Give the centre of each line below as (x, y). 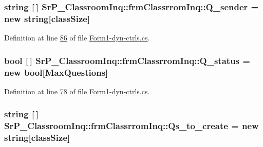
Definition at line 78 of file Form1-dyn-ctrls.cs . (77, 91)
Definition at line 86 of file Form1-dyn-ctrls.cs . (77, 38)
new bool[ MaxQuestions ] (56, 72)
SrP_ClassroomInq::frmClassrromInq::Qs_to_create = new (131, 126)
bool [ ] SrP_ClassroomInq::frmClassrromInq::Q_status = (127, 60)
